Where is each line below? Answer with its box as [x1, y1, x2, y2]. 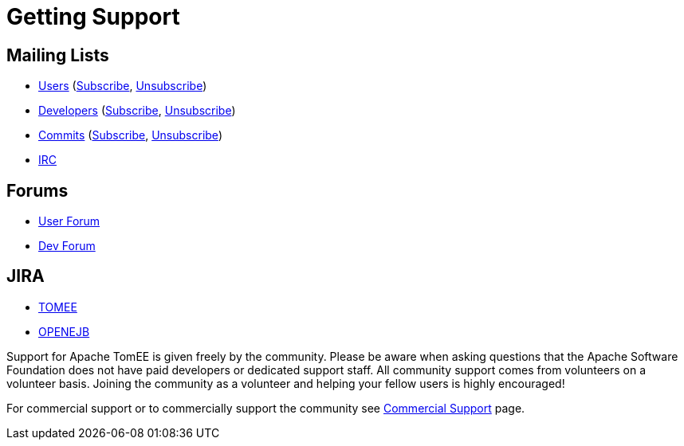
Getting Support [6, 3, 180, 30]
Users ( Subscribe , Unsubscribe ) [38, 79, 207, 93]
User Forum [38, 214, 100, 229]
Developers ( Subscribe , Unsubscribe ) [38, 104, 236, 118]
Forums [6, 180, 69, 201]
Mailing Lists [6, 45, 109, 65]
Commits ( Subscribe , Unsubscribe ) [38, 128, 222, 143]
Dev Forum [38, 239, 96, 253]
